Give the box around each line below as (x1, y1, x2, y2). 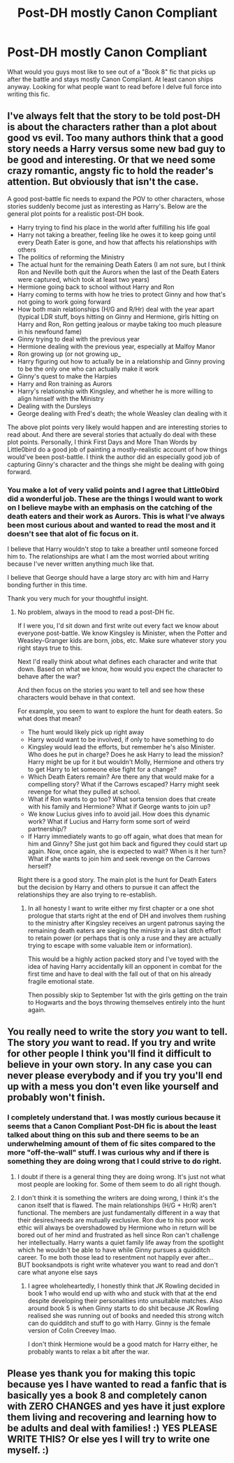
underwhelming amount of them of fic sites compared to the (7, 1139, 216, 1149)
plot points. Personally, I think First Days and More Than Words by (7, 437, 198, 446)
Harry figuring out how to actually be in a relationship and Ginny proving (17, 357, 226, 365)
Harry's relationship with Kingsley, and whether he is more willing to (17, 387, 213, 395)
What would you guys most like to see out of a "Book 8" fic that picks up (7, 67, 217, 76)
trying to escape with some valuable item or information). (27, 941, 193, 950)
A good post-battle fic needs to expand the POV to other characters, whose (7, 194, 225, 203)
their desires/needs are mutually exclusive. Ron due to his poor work (17, 1216, 215, 1224)
